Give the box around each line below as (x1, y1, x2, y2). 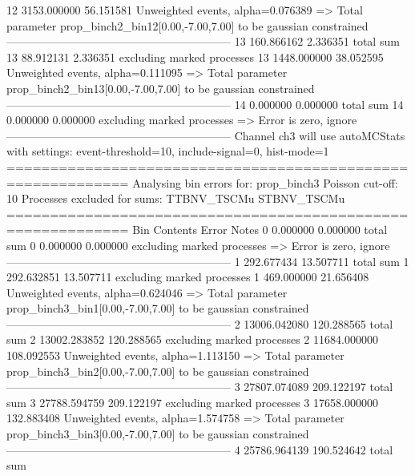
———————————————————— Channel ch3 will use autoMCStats (6, 127, 405, 143)
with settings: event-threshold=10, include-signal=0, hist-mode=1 (6, 143, 329, 159)
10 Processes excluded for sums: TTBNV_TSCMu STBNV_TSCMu (6, 190, 345, 207)
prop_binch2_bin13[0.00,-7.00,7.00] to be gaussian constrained (6, 79, 315, 96)
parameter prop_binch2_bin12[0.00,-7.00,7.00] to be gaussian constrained (6, 17, 369, 34)
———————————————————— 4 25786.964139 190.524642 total (6, 441, 393, 458)
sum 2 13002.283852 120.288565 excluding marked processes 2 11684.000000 (6, 331, 378, 348)
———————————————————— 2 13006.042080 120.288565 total (6, 315, 393, 332)
